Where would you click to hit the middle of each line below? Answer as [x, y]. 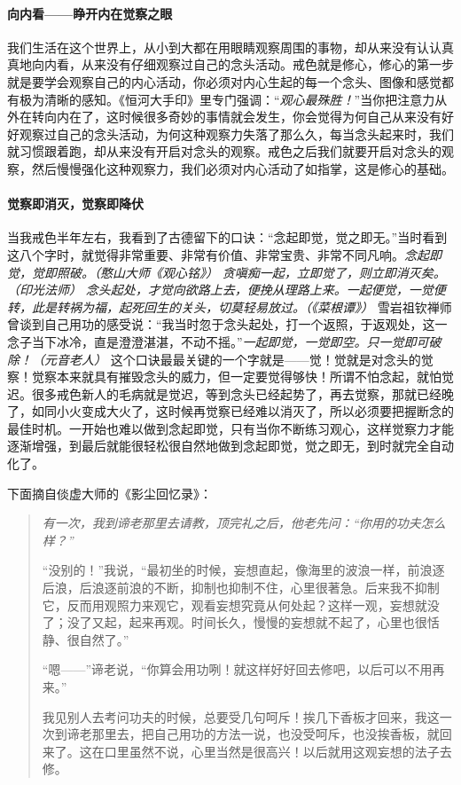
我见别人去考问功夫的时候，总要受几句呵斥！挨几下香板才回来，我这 [241, 716]
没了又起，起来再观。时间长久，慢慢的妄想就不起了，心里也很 [247, 622]
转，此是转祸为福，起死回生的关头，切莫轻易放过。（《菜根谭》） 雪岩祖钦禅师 [230, 306]
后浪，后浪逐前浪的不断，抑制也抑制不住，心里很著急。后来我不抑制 [241, 588]
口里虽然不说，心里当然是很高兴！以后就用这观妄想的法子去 [278, 751]
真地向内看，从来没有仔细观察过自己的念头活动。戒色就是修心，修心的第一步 [230, 64]
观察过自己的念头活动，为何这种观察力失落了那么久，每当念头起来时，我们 [236, 133]
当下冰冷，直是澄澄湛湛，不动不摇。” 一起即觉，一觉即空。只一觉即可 [230, 341]
